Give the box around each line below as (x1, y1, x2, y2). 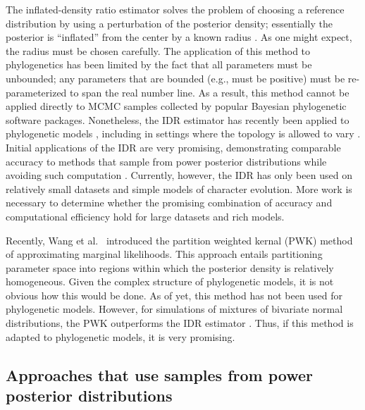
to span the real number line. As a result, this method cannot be (70, 85, 349, 99)
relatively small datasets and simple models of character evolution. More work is (6, 181, 352, 196)
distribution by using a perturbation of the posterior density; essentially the (6, 15, 333, 30)
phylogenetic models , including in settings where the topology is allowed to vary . (6, 126, 361, 141)
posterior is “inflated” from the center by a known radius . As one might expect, (6, 30, 352, 44)
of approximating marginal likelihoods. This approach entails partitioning (6, 247, 323, 261)
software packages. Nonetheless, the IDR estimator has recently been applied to (6, 112, 349, 127)
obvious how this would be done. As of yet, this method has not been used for (6, 287, 343, 302)
